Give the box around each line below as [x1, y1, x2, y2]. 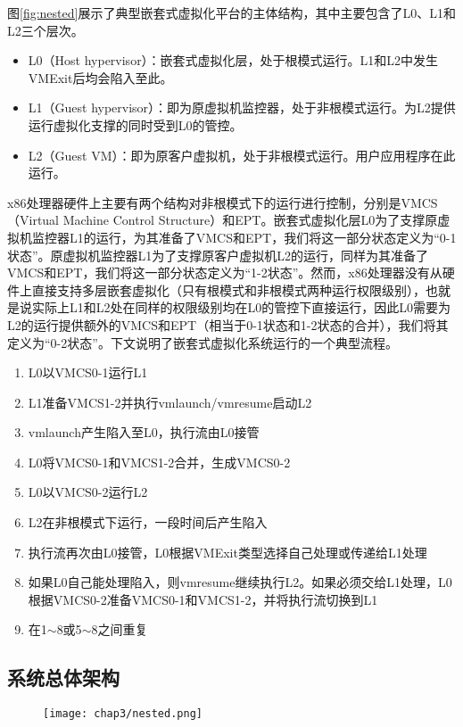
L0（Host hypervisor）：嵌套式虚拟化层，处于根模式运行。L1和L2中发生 [28, 51, 439, 70]
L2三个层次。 [7, 21, 84, 39]
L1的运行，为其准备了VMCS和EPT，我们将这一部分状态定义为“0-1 [69, 227, 457, 246]
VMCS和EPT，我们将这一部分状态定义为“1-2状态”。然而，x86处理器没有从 [7, 263, 442, 282]
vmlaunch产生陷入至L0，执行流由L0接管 [28, 423, 260, 442]
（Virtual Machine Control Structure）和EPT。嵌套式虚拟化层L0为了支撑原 [7, 211, 438, 229]
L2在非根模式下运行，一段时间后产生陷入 [28, 513, 268, 532]
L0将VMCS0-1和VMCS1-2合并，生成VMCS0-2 [28, 452, 291, 471]
